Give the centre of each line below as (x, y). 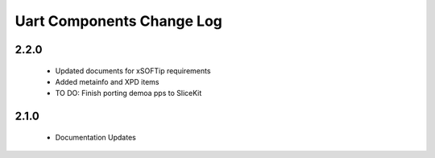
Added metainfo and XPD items (108, 81)
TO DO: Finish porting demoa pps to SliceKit (128, 94)
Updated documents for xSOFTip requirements (133, 71)
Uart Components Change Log (119, 21)
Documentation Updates (95, 137)
